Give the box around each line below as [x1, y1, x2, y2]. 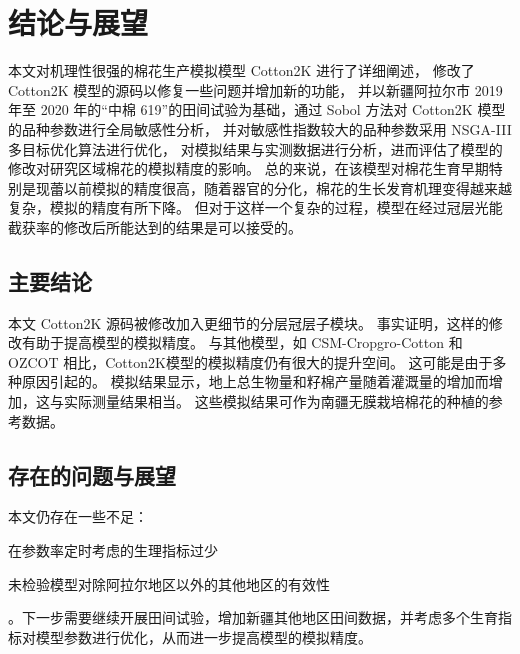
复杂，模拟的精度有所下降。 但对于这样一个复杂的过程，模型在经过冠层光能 [8, 197, 503, 218]
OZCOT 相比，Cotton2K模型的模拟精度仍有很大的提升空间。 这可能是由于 [8, 351, 493, 372]
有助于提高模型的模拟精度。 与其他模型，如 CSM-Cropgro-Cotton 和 [21, 332, 463, 353]
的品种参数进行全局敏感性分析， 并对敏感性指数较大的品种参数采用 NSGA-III [8, 118, 512, 139]
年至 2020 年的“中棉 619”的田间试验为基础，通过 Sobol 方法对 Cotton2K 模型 [8, 99, 506, 120]
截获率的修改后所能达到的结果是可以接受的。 [8, 216, 302, 237]
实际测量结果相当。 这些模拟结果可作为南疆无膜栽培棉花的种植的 [63, 391, 489, 412]
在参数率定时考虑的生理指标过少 [8, 540, 218, 561]
